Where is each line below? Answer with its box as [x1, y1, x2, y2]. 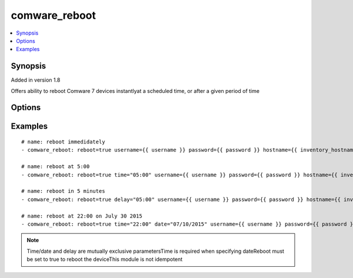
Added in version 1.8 [11, 76, 61, 83]
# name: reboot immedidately [21, 139, 105, 145]
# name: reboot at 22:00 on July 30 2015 [21, 212, 142, 219]
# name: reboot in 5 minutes [21, 188, 105, 195]
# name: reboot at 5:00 [21, 163, 90, 170]
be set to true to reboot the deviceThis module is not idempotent [26, 256, 183, 263]
